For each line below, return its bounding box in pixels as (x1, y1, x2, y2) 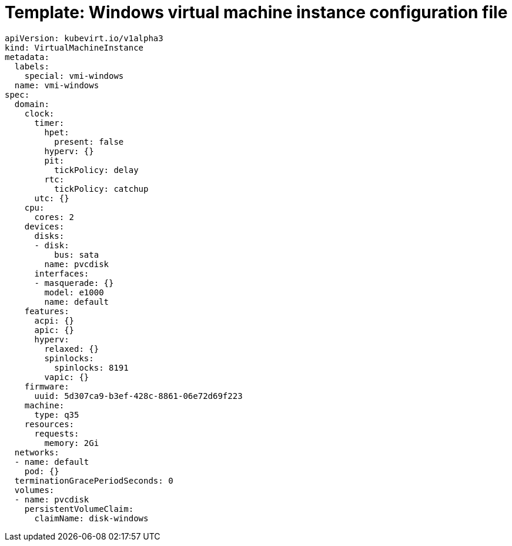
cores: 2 (34, 212, 75, 222)
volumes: (14, 485, 55, 495)
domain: (14, 99, 49, 109)
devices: (24, 221, 65, 231)
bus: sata (54, 249, 99, 259)
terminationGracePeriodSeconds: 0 (14, 475, 173, 485)
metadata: (5, 52, 49, 62)
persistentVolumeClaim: (24, 504, 134, 514)
